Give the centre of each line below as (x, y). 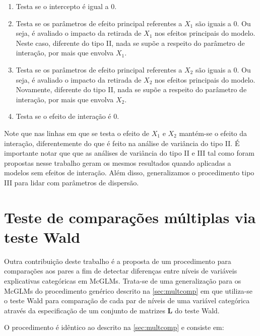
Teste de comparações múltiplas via (130, 217)
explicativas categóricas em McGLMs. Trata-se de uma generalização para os (123, 281)
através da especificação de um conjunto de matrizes (85, 310)
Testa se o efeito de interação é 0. (68, 116)
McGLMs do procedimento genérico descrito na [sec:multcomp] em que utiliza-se (128, 290)
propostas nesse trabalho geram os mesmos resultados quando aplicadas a (118, 162)
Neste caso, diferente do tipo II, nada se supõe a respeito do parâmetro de (130, 43)
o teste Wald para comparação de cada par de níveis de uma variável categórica (127, 300)
